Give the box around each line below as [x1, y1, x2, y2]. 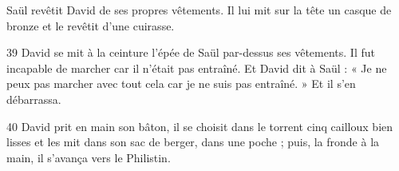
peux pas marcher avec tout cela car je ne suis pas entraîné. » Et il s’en [6, 75, 356, 92]
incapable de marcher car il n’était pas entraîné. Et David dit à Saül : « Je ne [6, 59, 387, 76]
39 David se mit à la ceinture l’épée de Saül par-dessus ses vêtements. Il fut [6, 44, 375, 61]
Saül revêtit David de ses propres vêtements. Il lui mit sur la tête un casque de [6, 2, 392, 18]
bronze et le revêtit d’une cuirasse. [6, 17, 175, 34]
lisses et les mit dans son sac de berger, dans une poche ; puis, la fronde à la [6, 133, 380, 150]
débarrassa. [6, 90, 61, 107]
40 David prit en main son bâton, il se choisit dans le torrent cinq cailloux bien [6, 117, 393, 134]
